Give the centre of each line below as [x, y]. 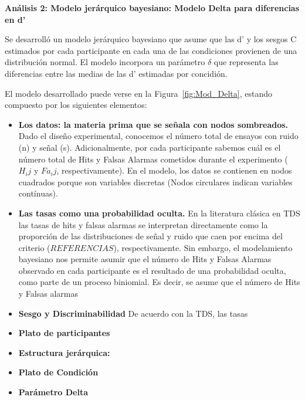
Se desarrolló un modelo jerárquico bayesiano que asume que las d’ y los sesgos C [151, 39]
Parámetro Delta [53, 392]
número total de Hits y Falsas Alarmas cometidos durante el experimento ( [153, 159]
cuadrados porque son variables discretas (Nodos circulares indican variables [155, 182]
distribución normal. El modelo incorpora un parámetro [105, 62]
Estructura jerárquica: [64, 352]
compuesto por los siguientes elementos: [76, 105]
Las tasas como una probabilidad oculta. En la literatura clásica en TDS [159, 213]
